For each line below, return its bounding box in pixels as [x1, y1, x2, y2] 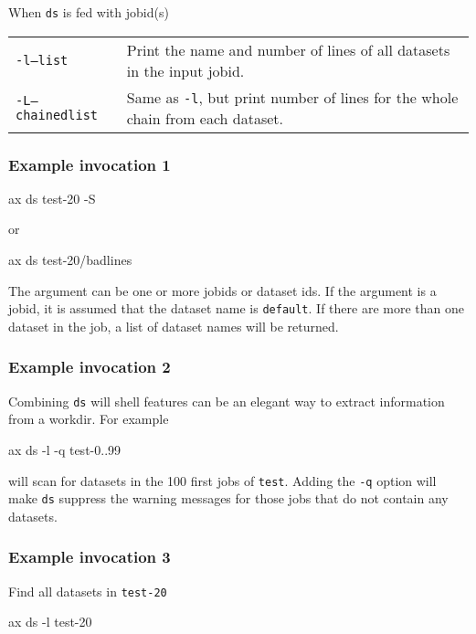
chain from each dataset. [126, 107, 284, 129]
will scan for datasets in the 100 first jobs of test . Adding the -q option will [8, 470, 437, 490]
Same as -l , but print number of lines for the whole [126, 86, 459, 108]
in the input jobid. [126, 59, 245, 81]
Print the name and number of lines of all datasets [126, 38, 450, 60]
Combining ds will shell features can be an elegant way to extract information [8, 391, 445, 410]
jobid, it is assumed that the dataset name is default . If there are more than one [8, 299, 464, 318]
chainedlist [16, 107, 99, 122]
